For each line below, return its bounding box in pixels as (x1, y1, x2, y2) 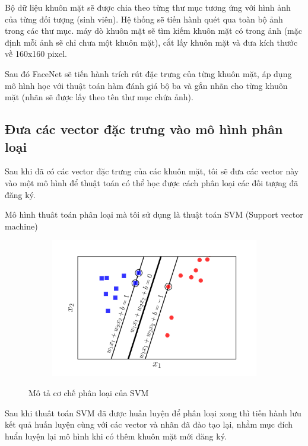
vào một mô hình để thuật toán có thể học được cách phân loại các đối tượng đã (5, 176, 299, 189)
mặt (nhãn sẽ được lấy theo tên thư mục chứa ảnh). (5, 91, 193, 103)
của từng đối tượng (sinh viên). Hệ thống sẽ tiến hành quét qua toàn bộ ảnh (5, 12, 283, 25)
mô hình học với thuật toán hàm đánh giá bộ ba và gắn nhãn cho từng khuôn (5, 79, 288, 91)
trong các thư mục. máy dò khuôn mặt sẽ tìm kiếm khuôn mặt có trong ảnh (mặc (5, 24, 303, 37)
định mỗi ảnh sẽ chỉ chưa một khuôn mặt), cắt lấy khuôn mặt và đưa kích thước (5, 36, 298, 48)
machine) (5, 219, 38, 232)
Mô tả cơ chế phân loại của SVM (28, 387, 149, 399)
